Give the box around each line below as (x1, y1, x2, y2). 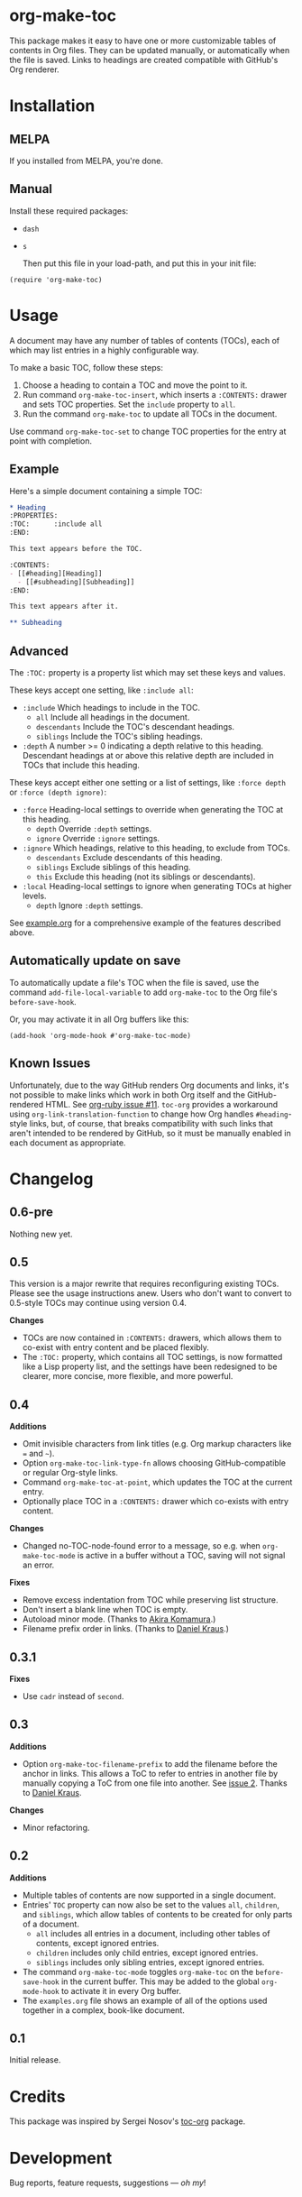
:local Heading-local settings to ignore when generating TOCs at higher (22, 880, 292, 891)
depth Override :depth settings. (35, 823, 152, 834)
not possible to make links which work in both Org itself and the (9, 1089, 246, 1100)
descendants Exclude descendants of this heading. (35, 851, 223, 862)
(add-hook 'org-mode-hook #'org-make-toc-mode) (9, 1031, 192, 1040)
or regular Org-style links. (22, 1467, 119, 1478)
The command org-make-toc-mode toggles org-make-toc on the (22, 1966, 254, 1977)
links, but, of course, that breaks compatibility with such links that (29, 1117, 273, 1128)
